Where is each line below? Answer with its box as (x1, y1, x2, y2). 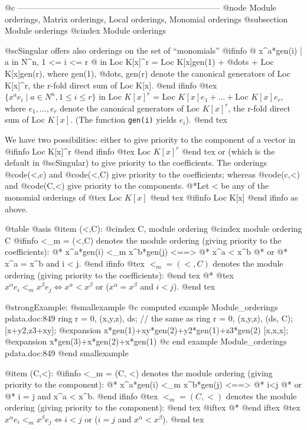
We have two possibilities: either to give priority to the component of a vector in (5, 133, 296, 145)
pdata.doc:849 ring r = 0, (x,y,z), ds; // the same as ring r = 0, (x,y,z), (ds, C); (5, 312, 293, 324)
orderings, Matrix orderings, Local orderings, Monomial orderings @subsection (5, 12, 288, 25)
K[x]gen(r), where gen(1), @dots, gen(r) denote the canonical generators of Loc (5, 67, 290, 79)
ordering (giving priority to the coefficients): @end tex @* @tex (5, 268, 234, 281)
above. (5, 202, 28, 215)
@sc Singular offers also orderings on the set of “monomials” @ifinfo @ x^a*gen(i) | (5, 44, 302, 56)
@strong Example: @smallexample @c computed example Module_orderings (5, 300, 278, 313)
